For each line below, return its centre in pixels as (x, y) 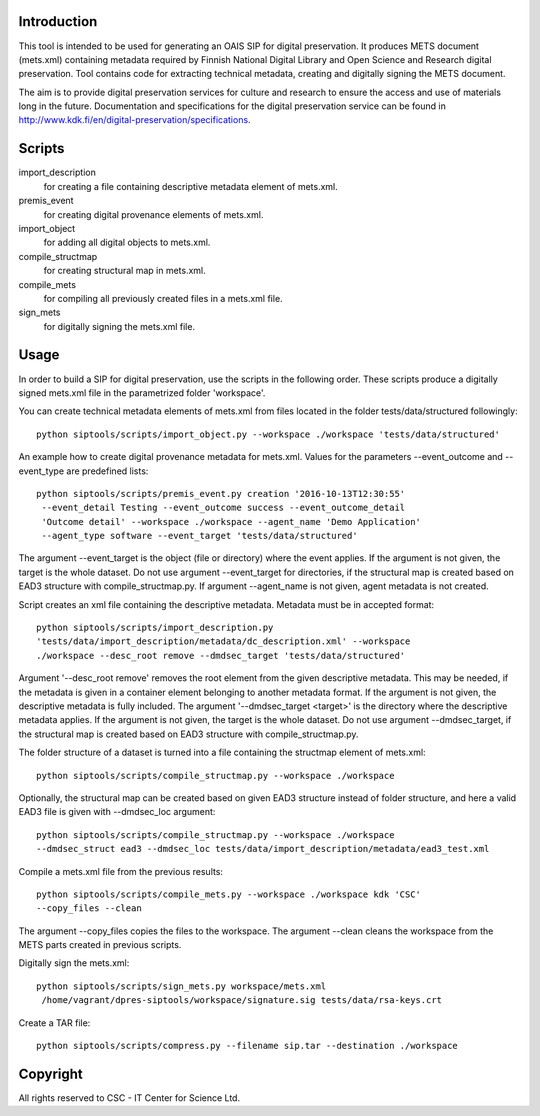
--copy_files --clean (89, 908)
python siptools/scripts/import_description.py (155, 628)
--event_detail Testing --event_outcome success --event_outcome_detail (223, 508)
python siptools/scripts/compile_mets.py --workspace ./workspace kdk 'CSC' (229, 894)
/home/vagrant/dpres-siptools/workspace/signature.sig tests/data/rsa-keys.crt (242, 1000)
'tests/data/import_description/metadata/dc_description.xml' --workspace (223, 641)
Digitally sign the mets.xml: (74, 963)
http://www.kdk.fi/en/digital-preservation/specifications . (134, 120)
